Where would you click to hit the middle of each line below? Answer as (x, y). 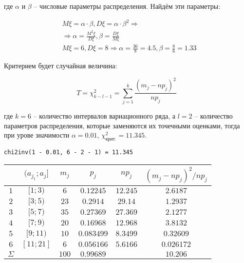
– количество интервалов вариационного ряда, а (104, 116)
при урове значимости (37, 135)
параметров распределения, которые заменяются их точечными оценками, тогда (122, 125)
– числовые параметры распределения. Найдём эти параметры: (127, 6)
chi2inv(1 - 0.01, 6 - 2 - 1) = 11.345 (68, 152)
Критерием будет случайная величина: (61, 66)
